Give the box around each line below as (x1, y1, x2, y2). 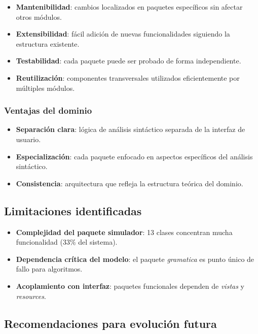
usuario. (16, 133, 41, 144)
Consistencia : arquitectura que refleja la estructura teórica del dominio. (16, 178, 243, 188)
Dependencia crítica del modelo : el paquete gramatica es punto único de (16, 253, 254, 264)
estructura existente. (16, 38, 80, 49)
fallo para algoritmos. (16, 263, 83, 274)
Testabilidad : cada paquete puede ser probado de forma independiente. (16, 55, 241, 66)
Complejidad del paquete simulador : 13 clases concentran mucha (16, 226, 233, 237)
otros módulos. (16, 11, 62, 22)
